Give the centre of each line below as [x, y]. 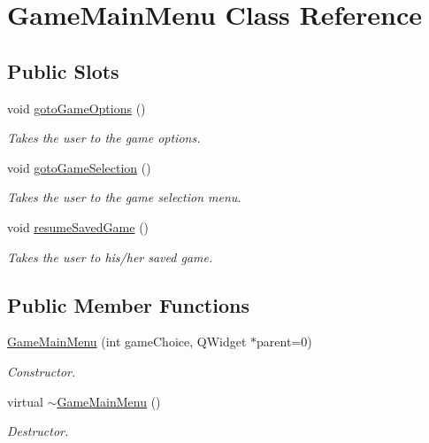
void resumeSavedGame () [78, 226]
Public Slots [63, 70]
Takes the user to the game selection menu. [124, 197]
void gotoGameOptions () [77, 108]
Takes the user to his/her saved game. [110, 256]
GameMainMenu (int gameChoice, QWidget [127, 342]
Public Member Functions [128, 304]
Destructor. [38, 431]
